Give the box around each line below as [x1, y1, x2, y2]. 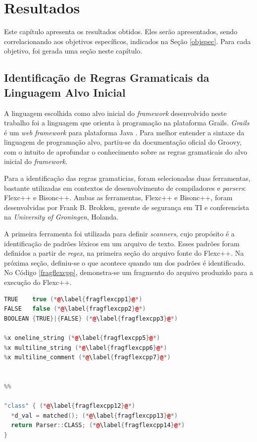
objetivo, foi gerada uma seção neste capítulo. [4, 46, 143, 56]
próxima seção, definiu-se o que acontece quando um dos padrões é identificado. [4, 257, 245, 268]
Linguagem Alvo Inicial [4, 84, 126, 100]
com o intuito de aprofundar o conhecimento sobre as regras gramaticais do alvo [4, 146, 247, 157]
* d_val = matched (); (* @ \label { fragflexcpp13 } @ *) [11, 412, 178, 419]
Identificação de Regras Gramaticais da [4, 70, 209, 85]
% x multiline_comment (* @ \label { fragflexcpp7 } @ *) [4, 354, 171, 361]
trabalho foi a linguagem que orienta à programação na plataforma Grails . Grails [4, 117, 250, 128]
